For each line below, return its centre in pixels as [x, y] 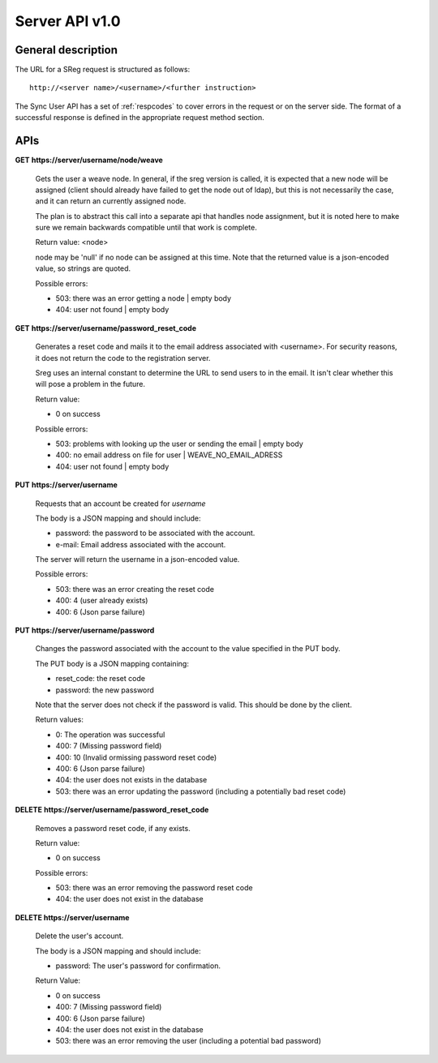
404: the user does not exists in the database [131, 780]
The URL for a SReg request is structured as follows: [103, 70]
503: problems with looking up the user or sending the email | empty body [179, 444]
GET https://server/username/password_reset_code [106, 328]
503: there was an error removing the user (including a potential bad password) [189, 1041]
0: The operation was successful [110, 735]
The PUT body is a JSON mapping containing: [112, 663]
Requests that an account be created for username [120, 504]
